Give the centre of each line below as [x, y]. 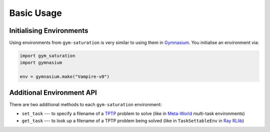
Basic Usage [35, 13]
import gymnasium [41, 63]
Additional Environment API [53, 92]
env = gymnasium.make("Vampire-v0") [65, 77]
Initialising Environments [49, 31]
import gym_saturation [47, 56]
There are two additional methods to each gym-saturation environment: [85, 104]
